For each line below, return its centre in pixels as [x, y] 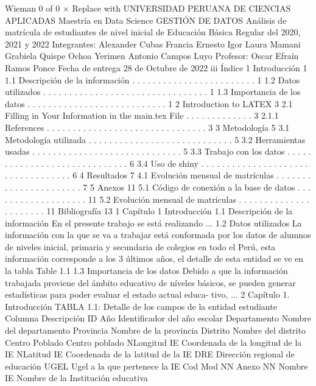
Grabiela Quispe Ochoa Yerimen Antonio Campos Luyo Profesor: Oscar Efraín [152, 56]
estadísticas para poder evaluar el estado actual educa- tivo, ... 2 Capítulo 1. [147, 294]
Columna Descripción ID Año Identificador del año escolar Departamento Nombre [158, 318]
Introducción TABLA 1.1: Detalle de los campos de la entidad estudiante [141, 306]
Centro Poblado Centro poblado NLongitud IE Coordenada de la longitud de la [153, 342]
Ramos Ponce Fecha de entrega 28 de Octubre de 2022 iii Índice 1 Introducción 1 [156, 67]
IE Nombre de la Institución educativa [76, 378]
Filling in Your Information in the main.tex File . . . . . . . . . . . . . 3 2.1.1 [142, 115]
